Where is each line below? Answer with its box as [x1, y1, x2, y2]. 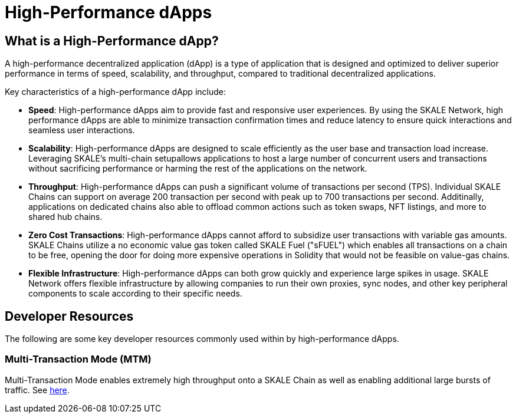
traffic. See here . [5, 384, 70, 395]
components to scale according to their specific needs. [28, 288, 242, 299]
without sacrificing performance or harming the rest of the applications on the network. [28, 163, 367, 174]
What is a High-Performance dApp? [5, 33, 219, 48]
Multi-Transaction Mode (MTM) [5, 353, 152, 366]
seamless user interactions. [28, 125, 135, 136]
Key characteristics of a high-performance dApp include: [5, 87, 226, 97]
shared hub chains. [28, 212, 103, 222]
